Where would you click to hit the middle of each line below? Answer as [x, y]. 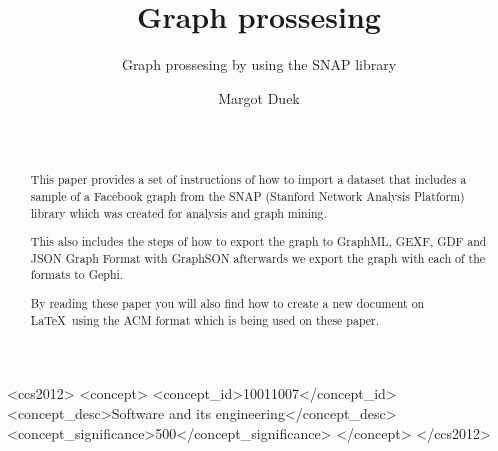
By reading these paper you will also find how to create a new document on [227, 303]
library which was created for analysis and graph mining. [178, 212]
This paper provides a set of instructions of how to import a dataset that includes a [248, 179]
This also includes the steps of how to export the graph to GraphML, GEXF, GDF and [258, 241]
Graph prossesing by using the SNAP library [259, 64]
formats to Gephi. [77, 274]
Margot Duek [259, 97]
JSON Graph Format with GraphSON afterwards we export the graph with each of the [258, 257]
